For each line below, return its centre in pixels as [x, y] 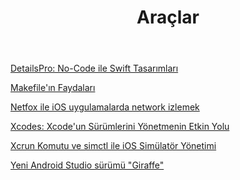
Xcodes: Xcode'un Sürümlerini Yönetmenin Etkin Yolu [120, 127]
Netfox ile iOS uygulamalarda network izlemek [105, 107]
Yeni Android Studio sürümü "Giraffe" [87, 165]
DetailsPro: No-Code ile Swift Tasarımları [94, 68]
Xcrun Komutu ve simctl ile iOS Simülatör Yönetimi [113, 146]
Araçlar [168, 17]
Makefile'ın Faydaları [53, 88]
